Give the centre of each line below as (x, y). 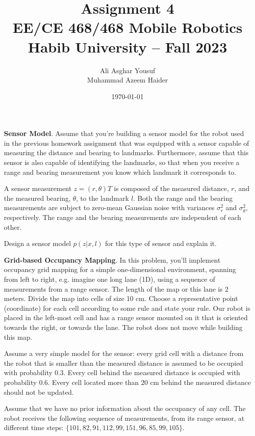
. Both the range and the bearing (183, 198)
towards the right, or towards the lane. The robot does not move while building (123, 327)
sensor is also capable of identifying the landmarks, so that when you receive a (122, 162)
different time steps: (34, 427)
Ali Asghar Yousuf (127, 70)
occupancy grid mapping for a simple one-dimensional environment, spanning (120, 269)
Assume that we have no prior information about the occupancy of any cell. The (125, 408)
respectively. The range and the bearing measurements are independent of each (123, 217)
